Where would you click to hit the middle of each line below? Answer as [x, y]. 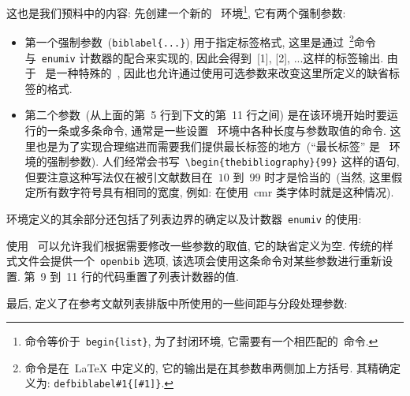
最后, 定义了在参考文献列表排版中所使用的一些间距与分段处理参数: [177, 303]
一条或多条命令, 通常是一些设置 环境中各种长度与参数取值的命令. [216, 130]
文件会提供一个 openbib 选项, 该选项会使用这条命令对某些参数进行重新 [199, 261]
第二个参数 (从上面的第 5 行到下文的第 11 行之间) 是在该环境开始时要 [206, 115]
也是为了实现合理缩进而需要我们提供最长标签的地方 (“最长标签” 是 [208, 146]
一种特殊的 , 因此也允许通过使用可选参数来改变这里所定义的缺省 [223, 73]
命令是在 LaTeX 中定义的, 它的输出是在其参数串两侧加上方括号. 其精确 [207, 367]
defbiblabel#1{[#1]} [108, 385]
